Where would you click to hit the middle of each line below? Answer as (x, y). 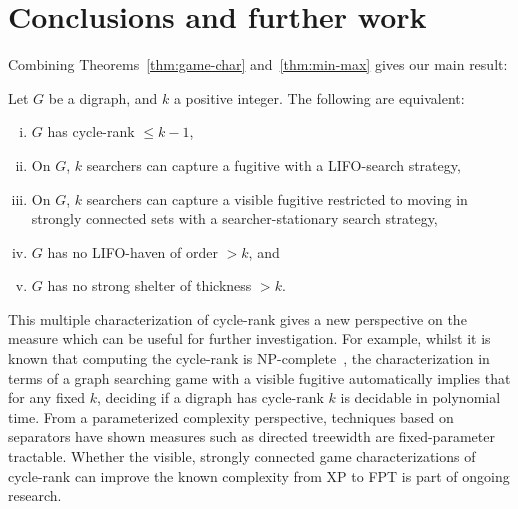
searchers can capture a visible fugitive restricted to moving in (277, 198)
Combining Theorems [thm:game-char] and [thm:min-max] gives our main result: (258, 64)
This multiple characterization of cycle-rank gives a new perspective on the (237, 318)
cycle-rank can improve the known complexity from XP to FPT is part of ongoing (259, 475)
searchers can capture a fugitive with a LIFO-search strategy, (273, 164)
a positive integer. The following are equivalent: (319, 97)
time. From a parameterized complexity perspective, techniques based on (231, 416)
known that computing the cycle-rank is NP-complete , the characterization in (249, 358)
